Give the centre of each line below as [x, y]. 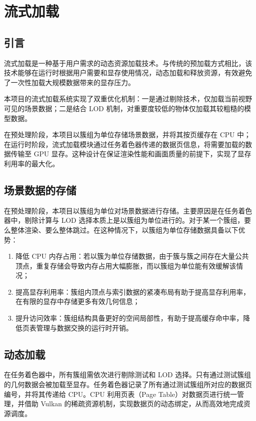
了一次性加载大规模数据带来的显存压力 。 [69, 82]
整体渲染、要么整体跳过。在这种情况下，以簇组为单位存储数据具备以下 [124, 229]
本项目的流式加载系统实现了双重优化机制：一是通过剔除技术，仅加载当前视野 [128, 99]
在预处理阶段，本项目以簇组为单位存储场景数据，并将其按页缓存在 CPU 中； [128, 135]
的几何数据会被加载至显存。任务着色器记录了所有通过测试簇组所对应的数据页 [128, 384]
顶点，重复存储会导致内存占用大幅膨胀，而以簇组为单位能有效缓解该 [126, 265]
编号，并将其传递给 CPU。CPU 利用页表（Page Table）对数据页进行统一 [121, 394]
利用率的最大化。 [32, 163]
